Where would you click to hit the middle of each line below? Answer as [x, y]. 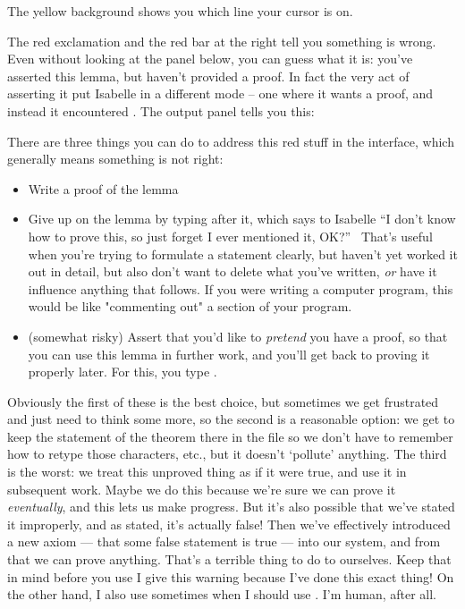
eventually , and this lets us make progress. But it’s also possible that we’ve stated [231, 507]
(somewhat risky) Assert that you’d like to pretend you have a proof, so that [238, 336]
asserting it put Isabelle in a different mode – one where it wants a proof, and [220, 93]
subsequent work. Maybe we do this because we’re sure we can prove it [202, 489]
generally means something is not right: [115, 159]
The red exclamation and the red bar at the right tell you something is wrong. [222, 41]
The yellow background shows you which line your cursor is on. [180, 11]
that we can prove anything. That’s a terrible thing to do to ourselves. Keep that [229, 559]
